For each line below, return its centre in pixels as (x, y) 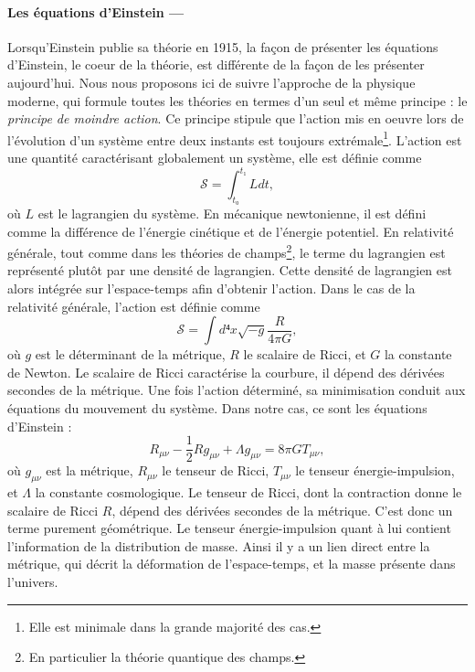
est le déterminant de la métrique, (130, 354)
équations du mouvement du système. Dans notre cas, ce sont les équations (217, 407)
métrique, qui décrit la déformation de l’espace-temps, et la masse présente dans (232, 564)
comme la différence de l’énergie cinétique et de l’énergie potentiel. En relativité (231, 231)
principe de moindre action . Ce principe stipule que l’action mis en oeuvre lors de (236, 118)
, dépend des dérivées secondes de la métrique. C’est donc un (282, 510)
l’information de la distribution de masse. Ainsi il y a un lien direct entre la (219, 545)
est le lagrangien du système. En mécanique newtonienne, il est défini (232, 213)
